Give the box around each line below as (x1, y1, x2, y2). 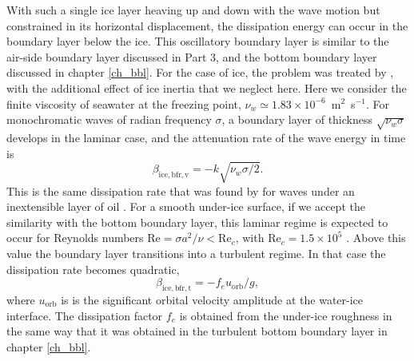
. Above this (346, 229, 406, 246)
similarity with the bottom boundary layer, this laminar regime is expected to (6, 213, 388, 230)
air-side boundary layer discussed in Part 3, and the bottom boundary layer (6, 48, 377, 65)
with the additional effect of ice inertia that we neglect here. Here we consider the (6, 79, 407, 96)
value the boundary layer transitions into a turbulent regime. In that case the (6, 245, 386, 262)
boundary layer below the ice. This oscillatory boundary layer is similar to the (6, 33, 389, 50)
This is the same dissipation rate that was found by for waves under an (6, 182, 355, 199)
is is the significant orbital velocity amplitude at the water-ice (61, 292, 364, 308)
